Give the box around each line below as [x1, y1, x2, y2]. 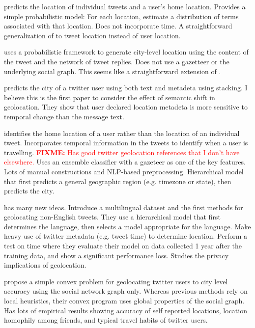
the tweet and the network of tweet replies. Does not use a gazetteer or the [4, 56, 229, 66]
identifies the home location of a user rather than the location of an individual [4, 128, 240, 138]
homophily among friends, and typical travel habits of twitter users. [4, 315, 208, 325]
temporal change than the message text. [4, 111, 124, 121]
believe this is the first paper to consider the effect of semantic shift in [4, 92, 215, 102]
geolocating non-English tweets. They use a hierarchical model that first [4, 212, 221, 222]
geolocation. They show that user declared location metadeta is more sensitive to [4, 102, 248, 112]
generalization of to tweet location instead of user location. [4, 30, 181, 40]
